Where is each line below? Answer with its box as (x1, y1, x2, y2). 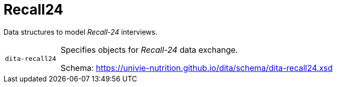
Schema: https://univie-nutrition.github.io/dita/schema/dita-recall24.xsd (60, 62, 333, 73)
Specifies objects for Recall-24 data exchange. (60, 44, 238, 55)
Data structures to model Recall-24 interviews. (4, 27, 158, 36)
